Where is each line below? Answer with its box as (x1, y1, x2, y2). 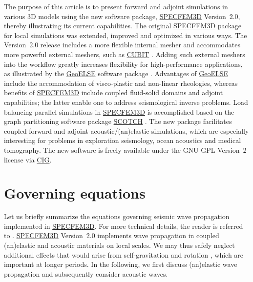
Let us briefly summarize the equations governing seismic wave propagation (4, 211, 230, 222)
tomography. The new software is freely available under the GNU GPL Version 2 (4, 144, 247, 155)
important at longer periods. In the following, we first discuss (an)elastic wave (4, 259, 237, 269)
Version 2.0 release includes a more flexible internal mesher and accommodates (4, 40, 240, 50)
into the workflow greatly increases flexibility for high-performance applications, (4, 59, 243, 69)
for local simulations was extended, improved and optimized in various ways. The (4, 30, 247, 40)
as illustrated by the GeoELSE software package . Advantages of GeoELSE (4, 68, 229, 79)
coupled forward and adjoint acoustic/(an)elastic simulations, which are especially (4, 125, 249, 136)
